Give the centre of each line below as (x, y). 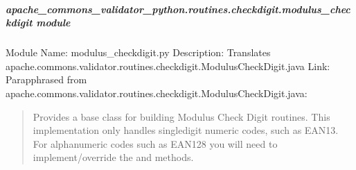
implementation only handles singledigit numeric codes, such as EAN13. (186, 130)
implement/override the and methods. (113, 157)
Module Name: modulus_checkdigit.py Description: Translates (138, 52)
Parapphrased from (46, 79)
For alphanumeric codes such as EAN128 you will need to (155, 143)
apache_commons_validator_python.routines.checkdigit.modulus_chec (178, 9)
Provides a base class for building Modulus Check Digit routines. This (181, 116)
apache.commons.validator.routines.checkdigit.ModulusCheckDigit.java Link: (168, 66)
